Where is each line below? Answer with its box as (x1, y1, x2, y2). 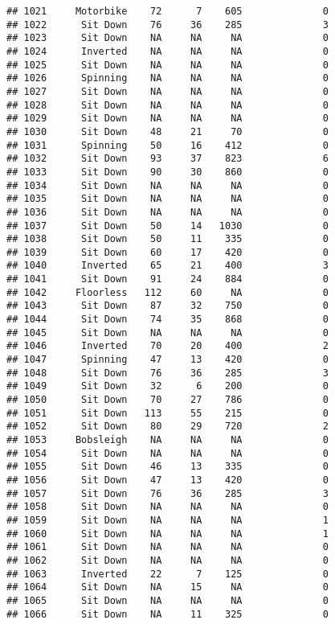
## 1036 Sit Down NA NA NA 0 (6, 206, 329, 218)
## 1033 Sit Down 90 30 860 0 (6, 166, 329, 178)
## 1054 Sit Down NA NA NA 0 (6, 447, 329, 459)
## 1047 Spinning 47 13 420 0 (6, 354, 329, 366)
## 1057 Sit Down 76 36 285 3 (6, 487, 329, 499)
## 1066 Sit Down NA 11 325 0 (6, 608, 329, 620)
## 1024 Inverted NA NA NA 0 (6, 45, 329, 57)
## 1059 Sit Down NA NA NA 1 (6, 514, 329, 526)
